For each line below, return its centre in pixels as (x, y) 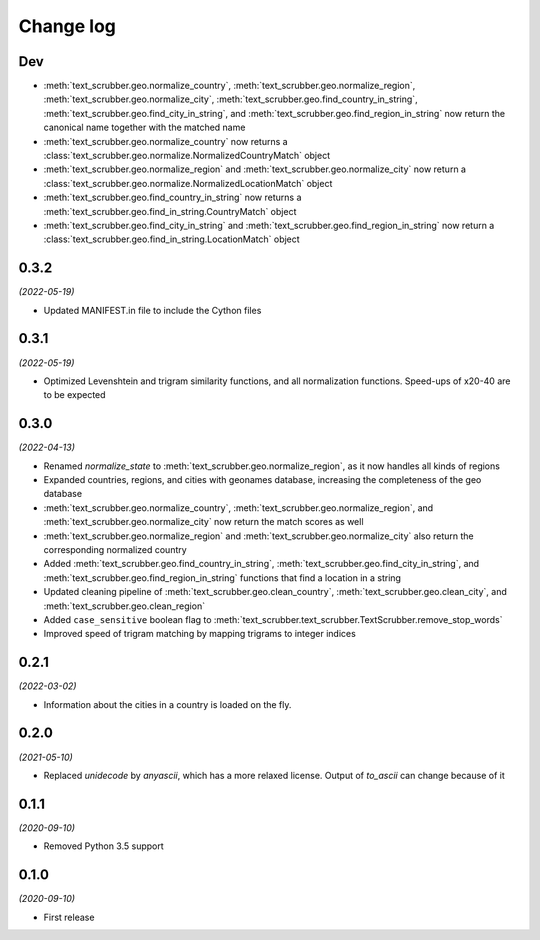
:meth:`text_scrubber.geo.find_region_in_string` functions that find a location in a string (222, 577)
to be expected (74, 395)
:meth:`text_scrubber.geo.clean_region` (124, 606)
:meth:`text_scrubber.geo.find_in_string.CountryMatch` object (170, 211)
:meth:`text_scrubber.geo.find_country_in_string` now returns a (172, 197)
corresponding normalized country (115, 549)
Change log (67, 26)
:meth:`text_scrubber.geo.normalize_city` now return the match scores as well (203, 522)
